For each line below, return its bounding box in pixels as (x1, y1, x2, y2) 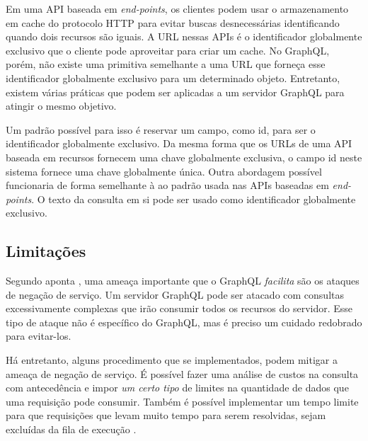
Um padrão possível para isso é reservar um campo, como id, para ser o (6, 122, 316, 137)
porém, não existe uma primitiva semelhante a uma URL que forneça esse (6, 57, 326, 71)
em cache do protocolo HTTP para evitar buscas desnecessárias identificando (6, 15, 340, 30)
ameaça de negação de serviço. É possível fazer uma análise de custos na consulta (6, 366, 359, 381)
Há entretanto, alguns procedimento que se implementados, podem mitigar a (6, 353, 338, 367)
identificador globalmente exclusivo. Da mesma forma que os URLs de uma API (6, 136, 352, 151)
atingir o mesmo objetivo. (6, 98, 117, 113)
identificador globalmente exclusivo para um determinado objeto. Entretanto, (6, 70, 340, 85)
